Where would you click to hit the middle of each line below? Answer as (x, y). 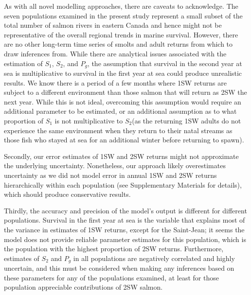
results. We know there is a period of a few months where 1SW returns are (115, 82)
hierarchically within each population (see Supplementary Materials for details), (123, 184)
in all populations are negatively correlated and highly (154, 258)
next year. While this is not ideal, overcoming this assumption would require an (123, 101)
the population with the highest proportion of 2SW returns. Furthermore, (114, 249)
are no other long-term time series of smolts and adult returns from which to (118, 44)
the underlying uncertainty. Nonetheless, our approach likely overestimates (115, 165)
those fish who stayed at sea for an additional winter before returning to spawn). (124, 140)
